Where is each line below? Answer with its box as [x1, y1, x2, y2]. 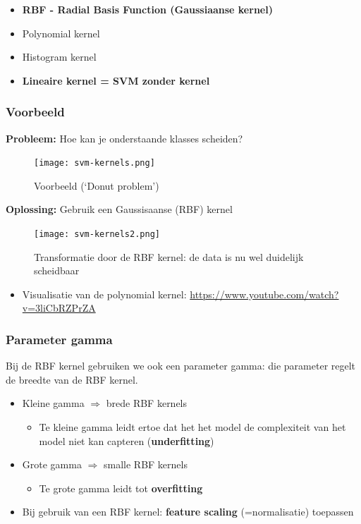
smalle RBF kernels [103, 457, 188, 472]
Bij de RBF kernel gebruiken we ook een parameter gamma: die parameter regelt [6, 358, 356, 373]
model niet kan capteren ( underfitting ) [39, 433, 214, 448]
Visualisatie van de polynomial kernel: [22, 286, 187, 301]
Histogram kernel [22, 49, 97, 64]
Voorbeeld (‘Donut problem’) [34, 178, 159, 193]
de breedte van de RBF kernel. [6, 372, 138, 386]
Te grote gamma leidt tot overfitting [39, 480, 203, 495]
